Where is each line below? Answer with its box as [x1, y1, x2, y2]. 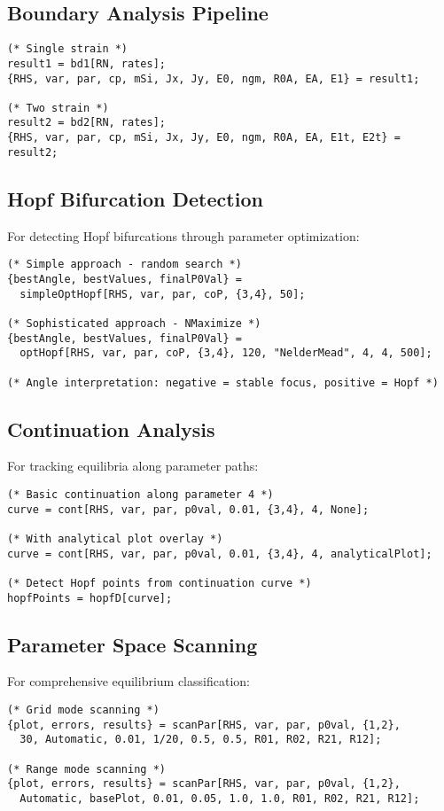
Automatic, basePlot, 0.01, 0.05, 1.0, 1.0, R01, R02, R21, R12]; [19, 792, 420, 805]
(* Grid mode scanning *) [7, 704, 160, 716]
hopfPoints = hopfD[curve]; [7, 591, 173, 604]
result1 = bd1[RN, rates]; [7, 57, 166, 70]
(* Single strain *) [7, 43, 129, 56]
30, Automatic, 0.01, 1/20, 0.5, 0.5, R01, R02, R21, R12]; [19, 733, 382, 746]
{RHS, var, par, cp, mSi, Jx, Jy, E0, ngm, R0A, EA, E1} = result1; [7, 72, 420, 85]
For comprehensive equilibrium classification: [7, 672, 250, 690]
